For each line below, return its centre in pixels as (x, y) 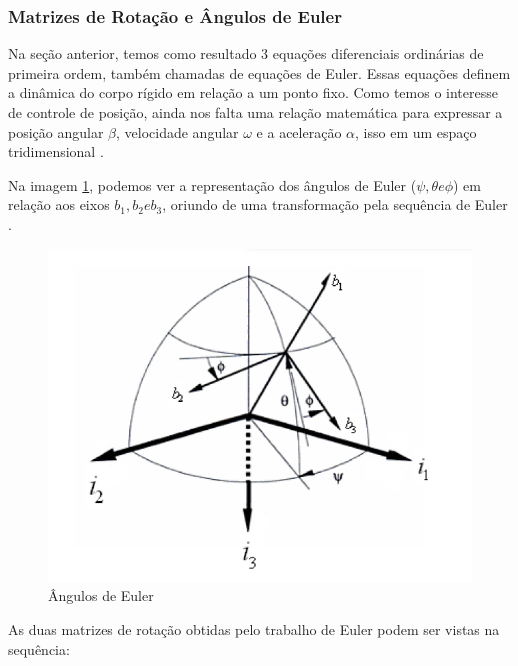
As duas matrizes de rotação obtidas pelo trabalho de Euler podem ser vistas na (254, 628)
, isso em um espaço (416, 131)
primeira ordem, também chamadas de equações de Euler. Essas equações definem (259, 72)
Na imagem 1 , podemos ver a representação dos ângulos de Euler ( (212, 184)
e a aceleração (299, 131)
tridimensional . (56, 151)
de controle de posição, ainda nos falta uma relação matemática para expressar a (255, 112)
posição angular (56, 131)
